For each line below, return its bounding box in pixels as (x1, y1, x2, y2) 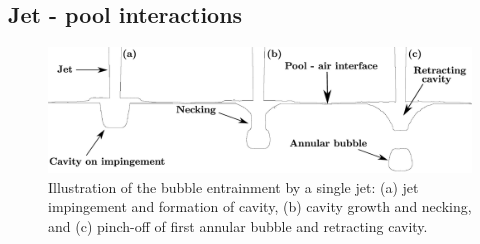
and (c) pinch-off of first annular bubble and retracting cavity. (48, 215, 428, 236)
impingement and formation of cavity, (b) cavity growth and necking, (48, 196, 472, 217)
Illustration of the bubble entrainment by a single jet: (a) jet (48, 176, 419, 197)
